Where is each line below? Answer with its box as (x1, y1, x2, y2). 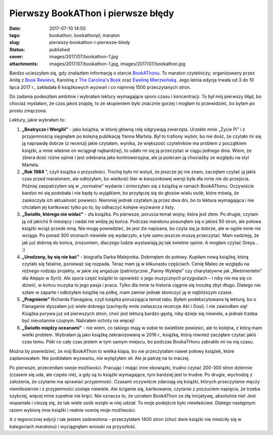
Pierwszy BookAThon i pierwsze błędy (9, 8, 174, 19)
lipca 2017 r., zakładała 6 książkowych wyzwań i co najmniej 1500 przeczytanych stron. (9, 84, 192, 90)
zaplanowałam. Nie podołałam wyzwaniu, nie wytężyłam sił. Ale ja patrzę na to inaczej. (9, 355, 190, 362)
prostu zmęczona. (9, 107, 48, 113)
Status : (9, 46, 25, 53)
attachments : (9, 61, 38, 67)
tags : (9, 32, 21, 38)
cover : (9, 54, 24, 60)
